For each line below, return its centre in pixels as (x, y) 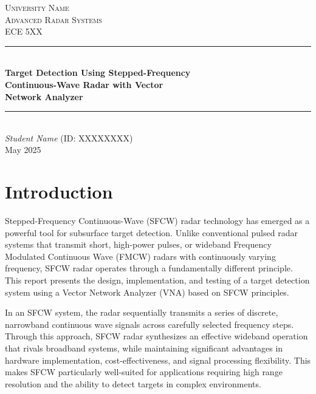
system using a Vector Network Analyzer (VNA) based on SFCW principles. (147, 292)
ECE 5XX (24, 31)
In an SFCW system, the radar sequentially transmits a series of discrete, (142, 312)
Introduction (59, 192)
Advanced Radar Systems (53, 19)
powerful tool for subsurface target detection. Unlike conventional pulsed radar (151, 232)
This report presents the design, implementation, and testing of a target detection (157, 280)
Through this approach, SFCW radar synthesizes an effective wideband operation (156, 336)
